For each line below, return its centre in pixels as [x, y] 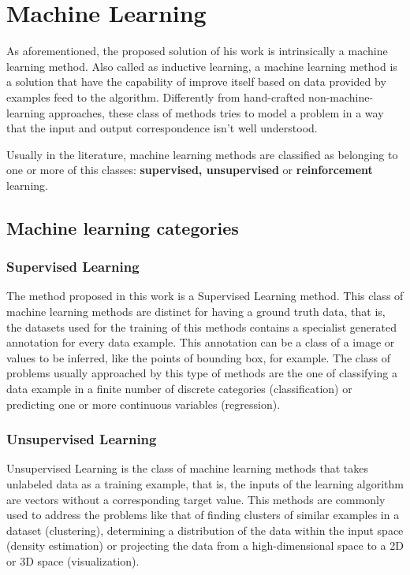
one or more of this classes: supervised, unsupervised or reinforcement [190, 170]
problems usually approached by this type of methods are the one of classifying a [202, 373]
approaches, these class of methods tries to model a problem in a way [216, 112]
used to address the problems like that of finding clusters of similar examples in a [203, 515]
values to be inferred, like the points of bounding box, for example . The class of [198, 357]
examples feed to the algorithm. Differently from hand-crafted [156, 96]
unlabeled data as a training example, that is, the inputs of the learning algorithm [205, 484]
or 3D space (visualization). [73, 561]
